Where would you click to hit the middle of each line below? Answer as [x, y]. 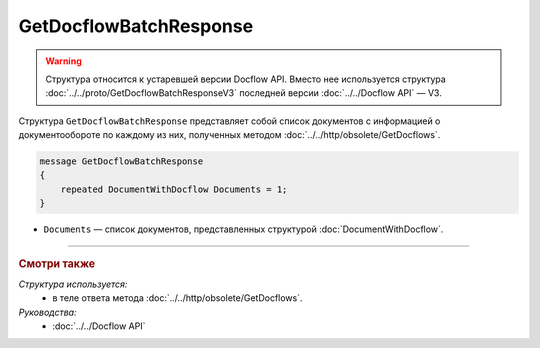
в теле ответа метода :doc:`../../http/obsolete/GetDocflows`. [178, 298]
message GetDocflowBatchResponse [121, 161]
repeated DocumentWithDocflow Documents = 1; [174, 189]
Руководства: [47, 312]
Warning [63, 61]
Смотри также [57, 263]
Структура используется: [73, 284]
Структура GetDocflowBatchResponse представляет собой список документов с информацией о [229, 121]
